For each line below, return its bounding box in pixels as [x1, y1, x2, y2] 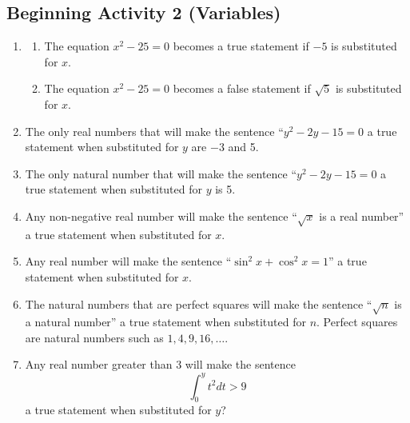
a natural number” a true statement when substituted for [25, 313, 306, 330]
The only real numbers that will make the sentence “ [25, 122, 284, 139]
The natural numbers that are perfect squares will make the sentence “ [25, 295, 372, 312]
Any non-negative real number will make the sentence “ [25, 207, 297, 224]
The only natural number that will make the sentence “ [25, 165, 297, 182]
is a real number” [319, 207, 404, 224]
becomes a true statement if [173, 38, 309, 54]
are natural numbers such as [25, 329, 164, 345]
